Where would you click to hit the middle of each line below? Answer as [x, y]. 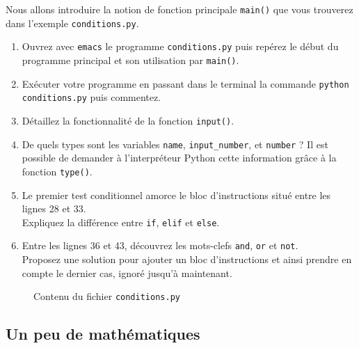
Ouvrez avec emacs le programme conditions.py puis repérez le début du [180, 46]
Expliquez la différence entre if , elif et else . [121, 222]
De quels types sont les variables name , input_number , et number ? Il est [175, 144]
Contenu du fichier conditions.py [107, 296]
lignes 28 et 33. [54, 208]
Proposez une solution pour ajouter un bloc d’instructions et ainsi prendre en [187, 259]
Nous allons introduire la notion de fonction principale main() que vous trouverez [179, 9]
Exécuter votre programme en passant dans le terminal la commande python [185, 83]
